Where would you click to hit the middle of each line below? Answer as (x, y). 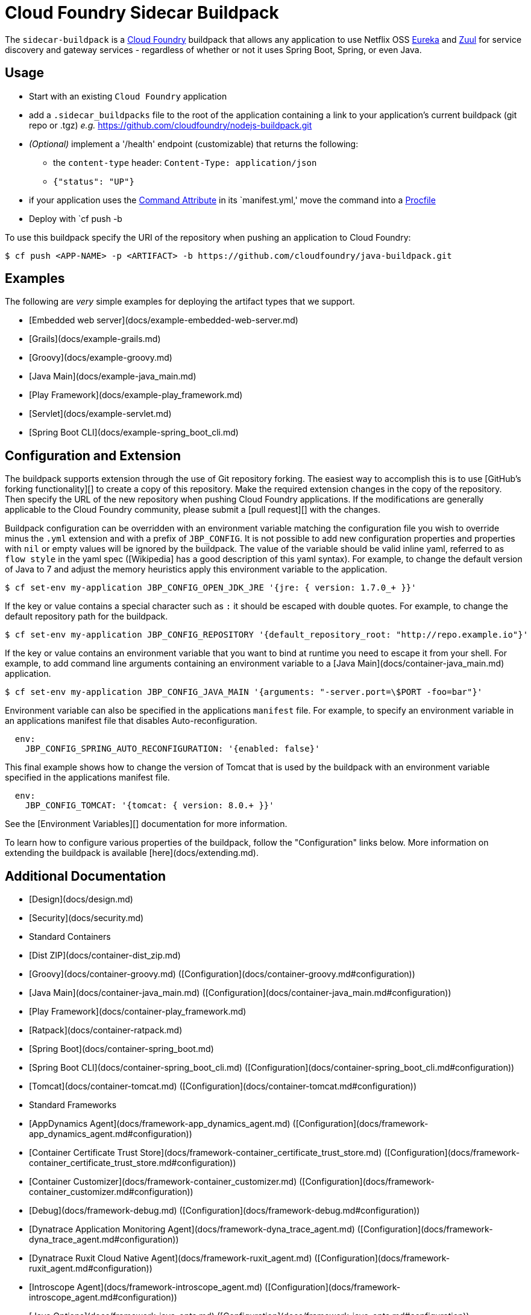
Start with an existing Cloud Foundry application (128, 96)
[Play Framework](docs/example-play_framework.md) (136, 395)
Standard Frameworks (73, 1105)
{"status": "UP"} (94, 181)
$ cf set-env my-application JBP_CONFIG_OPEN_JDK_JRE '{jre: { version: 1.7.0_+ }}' (211, 588)
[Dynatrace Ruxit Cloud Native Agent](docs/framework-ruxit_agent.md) (171, 1258)
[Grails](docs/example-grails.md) (95, 339)
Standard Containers (70, 937)
